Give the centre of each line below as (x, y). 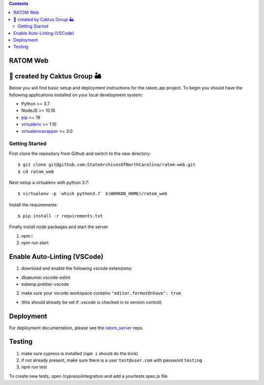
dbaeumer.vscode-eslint (46, 277)
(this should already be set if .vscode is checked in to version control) (91, 302)
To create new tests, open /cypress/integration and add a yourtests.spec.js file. (89, 376)
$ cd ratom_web (36, 171)
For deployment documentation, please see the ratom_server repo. (76, 328)
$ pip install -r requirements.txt (60, 216)
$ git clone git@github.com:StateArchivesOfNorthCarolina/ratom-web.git (107, 165)
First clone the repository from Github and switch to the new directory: (80, 153)
